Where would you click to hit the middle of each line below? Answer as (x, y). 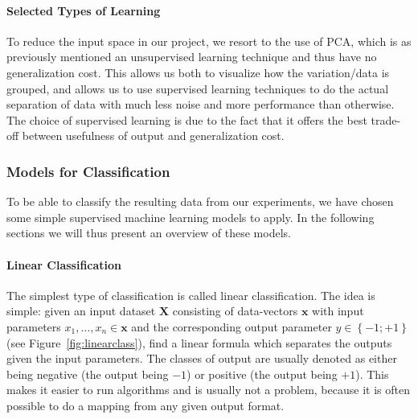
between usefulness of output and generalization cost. (153, 136)
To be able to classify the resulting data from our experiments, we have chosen (200, 201)
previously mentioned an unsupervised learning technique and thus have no (192, 57)
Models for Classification (88, 171)
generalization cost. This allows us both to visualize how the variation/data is (198, 72)
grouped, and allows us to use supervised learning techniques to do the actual (198, 88)
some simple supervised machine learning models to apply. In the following (191, 217)
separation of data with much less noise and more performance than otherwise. (201, 104)
